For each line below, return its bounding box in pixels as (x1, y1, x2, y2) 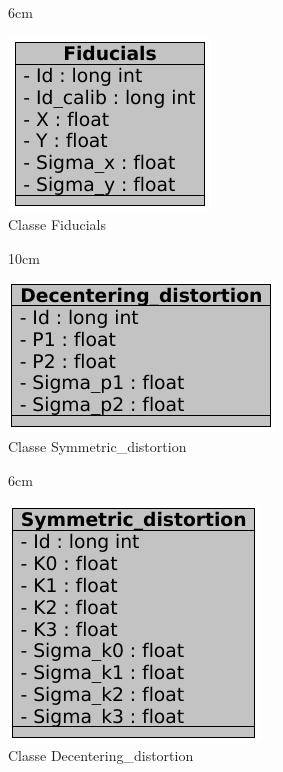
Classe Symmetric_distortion (8, 435, 187, 456)
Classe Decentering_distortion (8, 744, 194, 765)
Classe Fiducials (8, 214, 107, 235)
